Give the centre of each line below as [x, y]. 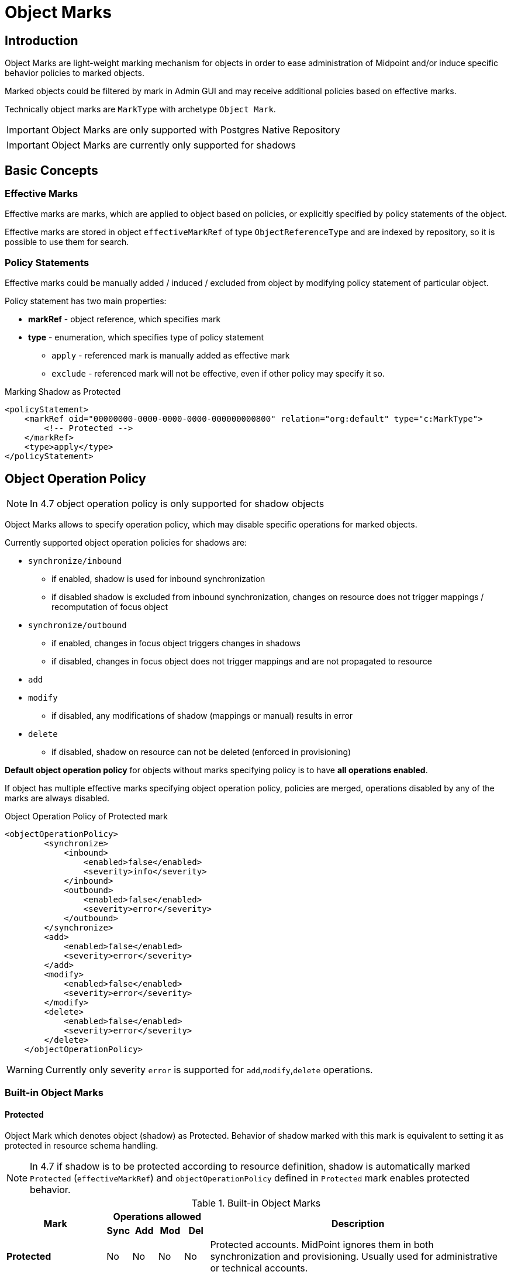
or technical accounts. [259, 1268]
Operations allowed [157, 1216]
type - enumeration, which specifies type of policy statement [146, 337]
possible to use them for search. [67, 242]
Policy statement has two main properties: [86, 301]
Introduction [42, 40]
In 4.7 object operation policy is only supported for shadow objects [177, 503]
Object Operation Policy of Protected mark [86, 816]
